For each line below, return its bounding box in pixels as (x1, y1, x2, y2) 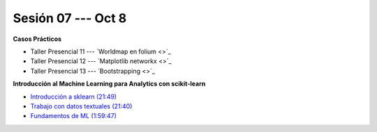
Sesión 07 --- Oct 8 (13, 10, 127, 26)
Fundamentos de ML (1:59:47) (30, 112, 117, 120)
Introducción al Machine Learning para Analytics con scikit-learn (13, 80, 206, 88)
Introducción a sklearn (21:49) (30, 92, 117, 101)
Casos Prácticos (13, 35, 62, 43)
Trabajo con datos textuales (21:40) (30, 101, 133, 110)
